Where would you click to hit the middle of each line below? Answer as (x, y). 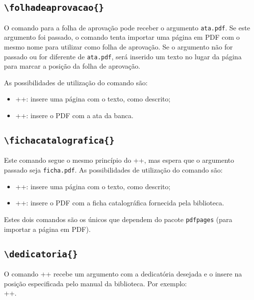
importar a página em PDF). (47, 229)
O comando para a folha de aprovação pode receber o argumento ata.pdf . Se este (127, 27)
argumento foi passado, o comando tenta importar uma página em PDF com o (122, 37)
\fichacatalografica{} (59, 141)
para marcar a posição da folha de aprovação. (72, 66)
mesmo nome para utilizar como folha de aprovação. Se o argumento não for (118, 47)
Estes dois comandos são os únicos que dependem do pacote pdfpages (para (118, 219)
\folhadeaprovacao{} (54, 8)
